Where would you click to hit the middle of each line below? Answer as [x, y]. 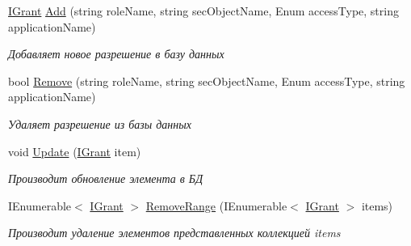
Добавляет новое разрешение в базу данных [116, 54]
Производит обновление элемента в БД [106, 178]
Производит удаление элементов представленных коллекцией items [174, 233]
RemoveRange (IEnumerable [216, 205]
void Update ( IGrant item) [75, 151]
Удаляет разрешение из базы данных [100, 123]
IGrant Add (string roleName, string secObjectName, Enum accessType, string [203, 11]
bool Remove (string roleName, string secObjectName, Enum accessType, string [207, 81]
